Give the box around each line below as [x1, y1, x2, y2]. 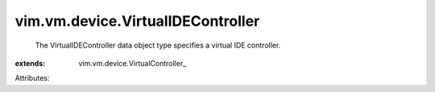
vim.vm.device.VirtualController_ [78, 58, 187, 68]
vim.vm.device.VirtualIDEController [14, 12, 260, 30]
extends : [14, 58, 46, 68]
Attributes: [14, 73, 50, 83]
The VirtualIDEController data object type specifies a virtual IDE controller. [35, 40, 281, 50]
